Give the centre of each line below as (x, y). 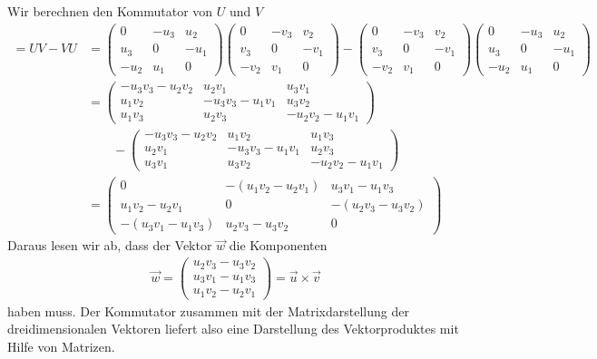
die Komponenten (278, 245)
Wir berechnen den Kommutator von (110, 11)
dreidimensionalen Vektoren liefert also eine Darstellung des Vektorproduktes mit (233, 329)
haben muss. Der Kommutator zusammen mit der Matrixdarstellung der (208, 310)
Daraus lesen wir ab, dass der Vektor (110, 245)
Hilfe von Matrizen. (61, 346)
